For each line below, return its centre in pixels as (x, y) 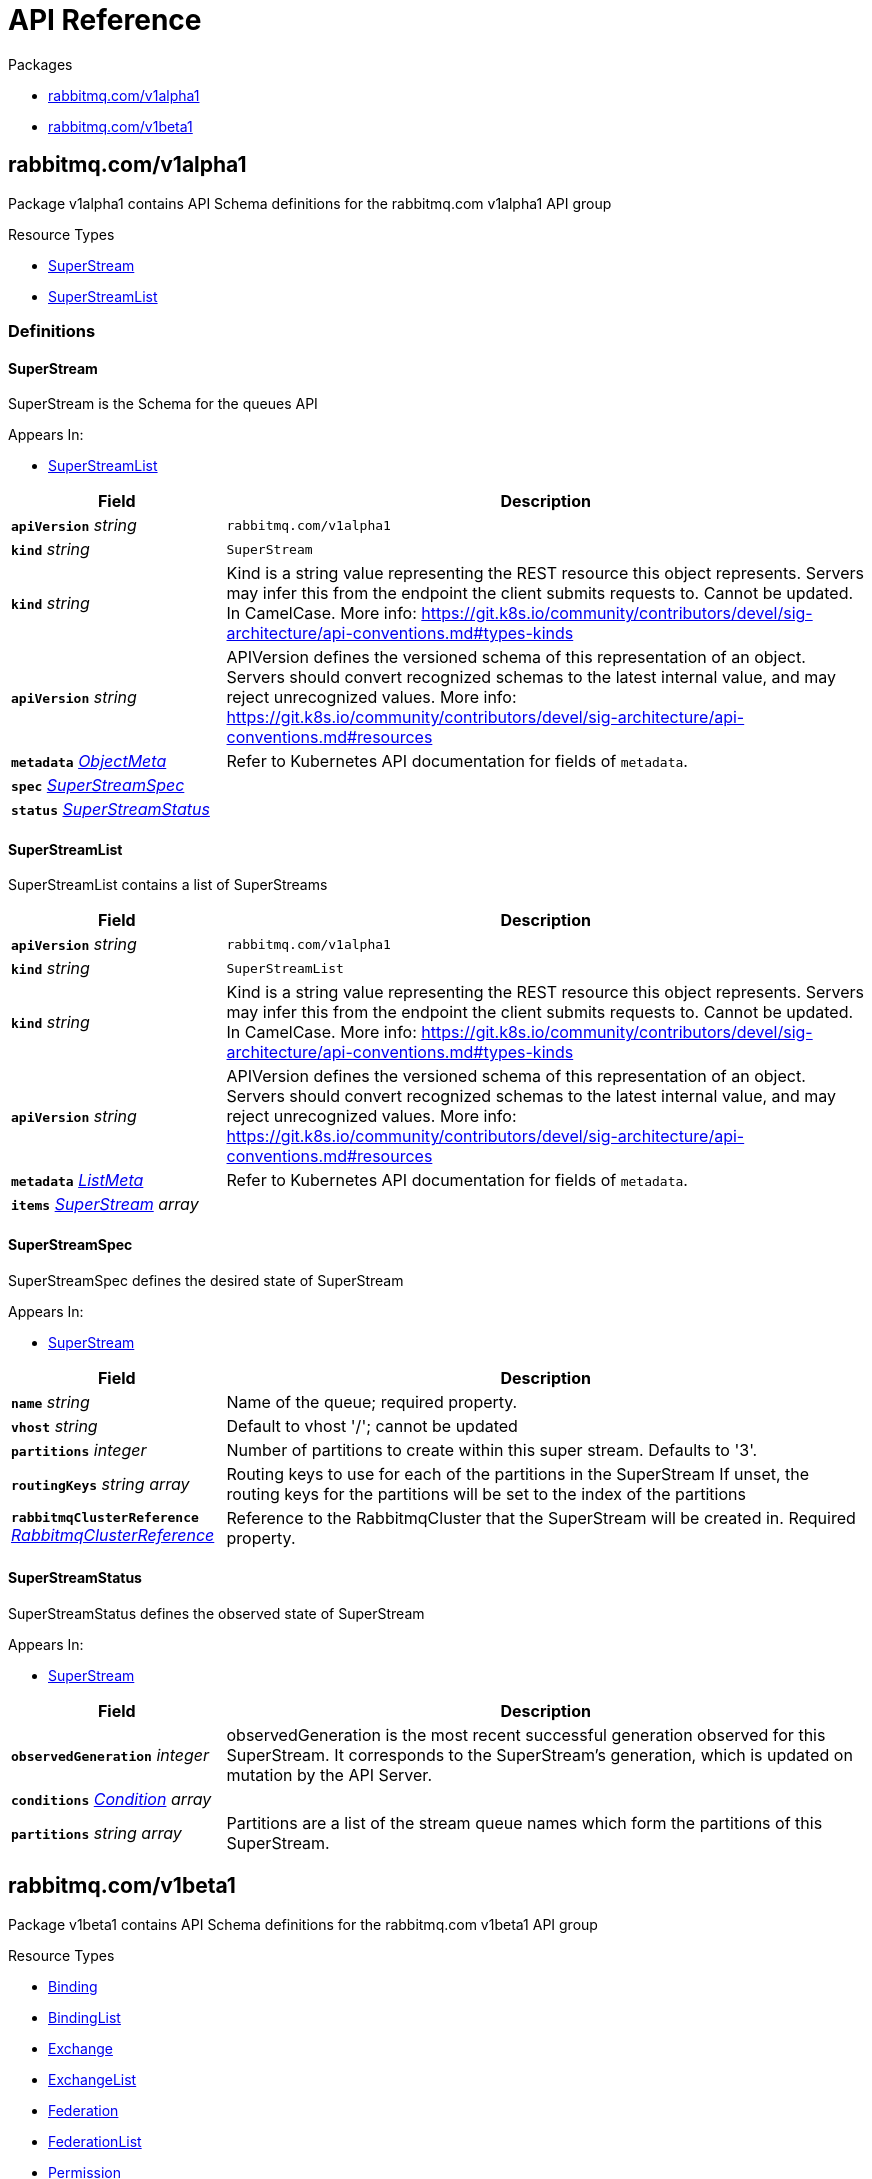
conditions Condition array (111, 1798)
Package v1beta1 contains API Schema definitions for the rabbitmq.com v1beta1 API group (303, 1924)
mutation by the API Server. (329, 1774)
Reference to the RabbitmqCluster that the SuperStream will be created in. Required (541, 1517)
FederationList (95, 2141)
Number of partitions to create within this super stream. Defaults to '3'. (492, 1449)
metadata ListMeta (77, 1180)
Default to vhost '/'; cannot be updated (372, 1425)
